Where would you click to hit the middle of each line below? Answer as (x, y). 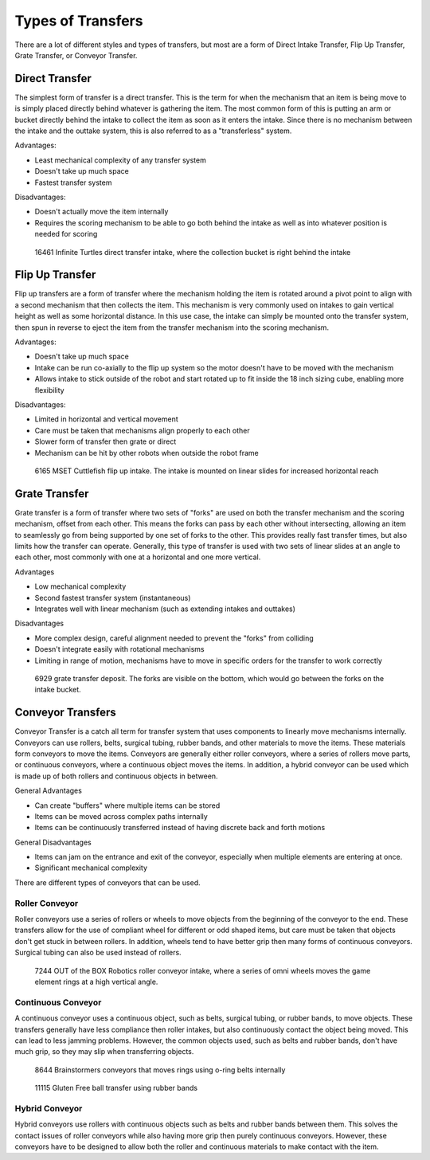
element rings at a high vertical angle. (96, 982)
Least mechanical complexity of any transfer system (120, 160)
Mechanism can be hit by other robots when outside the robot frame (147, 453)
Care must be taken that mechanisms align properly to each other (142, 430)
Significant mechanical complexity (91, 868)
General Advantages (49, 791)
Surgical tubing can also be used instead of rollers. (98, 953)
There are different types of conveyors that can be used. (107, 882)
